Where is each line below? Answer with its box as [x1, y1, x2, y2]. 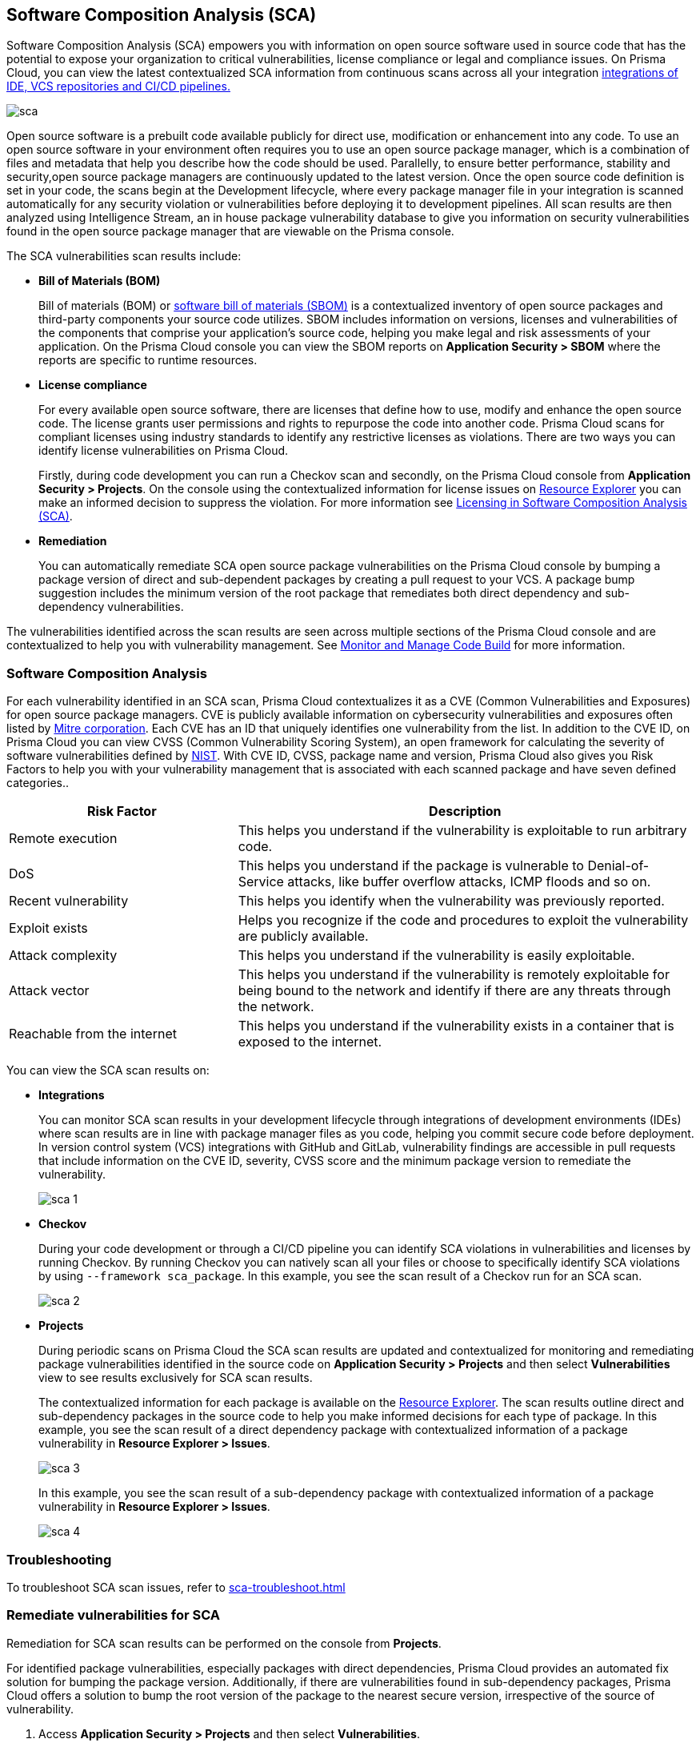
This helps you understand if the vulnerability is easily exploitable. [238, 947, 635, 964]
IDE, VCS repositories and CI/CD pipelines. [6, 79, 230, 94]
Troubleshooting [6, 1551, 112, 1568]
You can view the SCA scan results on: [6, 1063, 210, 1078]
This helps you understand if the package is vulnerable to [238, 857, 584, 874]
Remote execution [9, 830, 118, 847]
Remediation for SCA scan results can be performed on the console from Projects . [6, 1636, 442, 1650]
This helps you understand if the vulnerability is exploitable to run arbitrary [238, 822, 687, 839]
